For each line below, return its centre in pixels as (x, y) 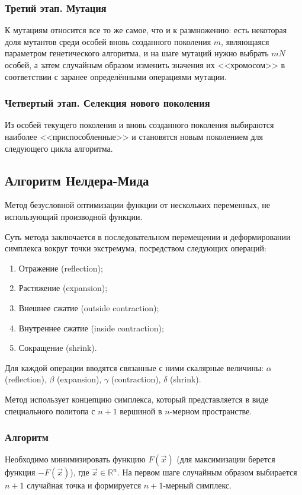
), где (80, 472)
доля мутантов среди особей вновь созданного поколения (108, 41)
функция (20, 472)
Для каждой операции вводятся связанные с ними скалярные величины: (134, 367)
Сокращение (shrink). (58, 348)
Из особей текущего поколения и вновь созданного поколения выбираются (139, 125)
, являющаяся (245, 41)
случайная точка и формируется (84, 485)
